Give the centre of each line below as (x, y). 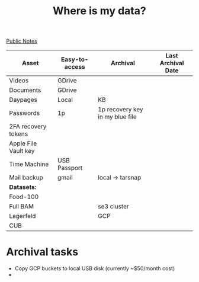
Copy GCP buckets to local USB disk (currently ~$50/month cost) (95, 268)
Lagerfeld (23, 216)
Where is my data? (99, 11)
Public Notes (22, 41)
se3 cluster (113, 207)
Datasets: (23, 187)
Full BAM (22, 207)
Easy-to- (75, 59)
